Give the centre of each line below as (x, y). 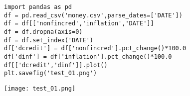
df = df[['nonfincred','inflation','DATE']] (79, 24)
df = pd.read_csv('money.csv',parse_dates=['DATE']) (93, 15)
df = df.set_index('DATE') (49, 40)
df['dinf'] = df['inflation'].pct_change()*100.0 (88, 56)
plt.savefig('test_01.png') (51, 73)
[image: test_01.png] (40, 88)
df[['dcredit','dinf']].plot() (56, 65)
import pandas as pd (38, 7)
